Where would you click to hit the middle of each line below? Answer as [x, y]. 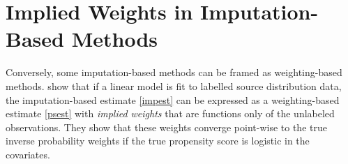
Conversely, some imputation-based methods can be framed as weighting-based [174, 72]
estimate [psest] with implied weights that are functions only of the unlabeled [170, 113]
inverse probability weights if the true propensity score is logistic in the [158, 141]
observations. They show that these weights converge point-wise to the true [166, 127]
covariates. [28, 154]
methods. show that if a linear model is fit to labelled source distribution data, [174, 85]
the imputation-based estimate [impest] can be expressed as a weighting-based [173, 99]
